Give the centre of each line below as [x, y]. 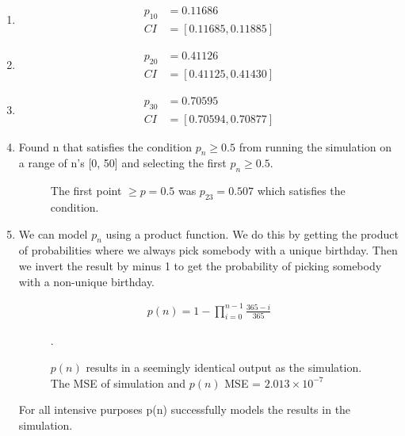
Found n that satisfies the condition [105, 146]
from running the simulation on [315, 146]
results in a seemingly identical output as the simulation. [224, 367]
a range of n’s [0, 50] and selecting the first [122, 163]
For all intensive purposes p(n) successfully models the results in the [185, 409]
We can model [53, 233]
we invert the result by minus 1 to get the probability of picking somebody [200, 265]
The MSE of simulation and [118, 382]
